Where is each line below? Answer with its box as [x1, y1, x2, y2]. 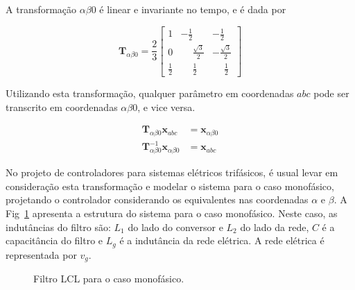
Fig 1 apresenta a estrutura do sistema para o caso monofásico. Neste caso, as [6, 206, 338, 221]
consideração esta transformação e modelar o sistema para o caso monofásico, [6, 178, 334, 193]
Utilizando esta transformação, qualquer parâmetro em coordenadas [6, 85, 294, 100]
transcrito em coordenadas [6, 99, 118, 114]
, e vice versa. [137, 99, 196, 114]
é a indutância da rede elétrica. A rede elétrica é [119, 233, 324, 248]
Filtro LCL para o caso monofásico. [33, 271, 184, 286]
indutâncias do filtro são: [6, 219, 111, 234]
